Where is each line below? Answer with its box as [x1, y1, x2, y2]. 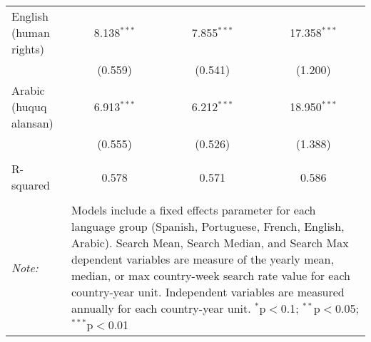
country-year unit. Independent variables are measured [71, 284, 345, 300]
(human [11, 24, 50, 41]
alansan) [11, 115, 54, 131]
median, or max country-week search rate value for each [71, 267, 350, 284]
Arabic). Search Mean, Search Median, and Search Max [71, 234, 349, 251]
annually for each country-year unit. [71, 300, 251, 316]
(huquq [11, 98, 47, 115]
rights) [11, 41, 44, 57]
